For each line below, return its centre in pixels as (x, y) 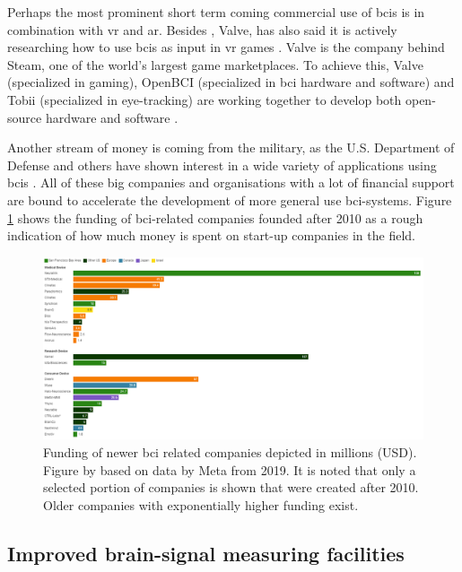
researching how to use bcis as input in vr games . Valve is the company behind (226, 47)
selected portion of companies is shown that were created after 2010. (231, 487)
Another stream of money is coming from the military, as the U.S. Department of (231, 147)
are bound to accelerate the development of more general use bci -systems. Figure (230, 199)
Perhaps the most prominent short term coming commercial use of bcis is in (216, 12)
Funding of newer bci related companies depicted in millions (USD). (230, 452)
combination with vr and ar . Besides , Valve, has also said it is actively (202, 29)
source (25, 117)
